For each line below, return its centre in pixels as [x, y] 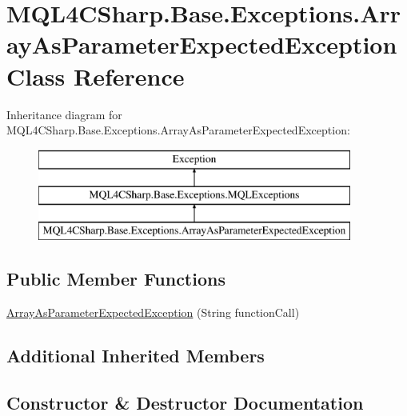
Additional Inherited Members [136, 355]
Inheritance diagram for [64, 114]
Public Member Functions [116, 279]
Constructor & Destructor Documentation [185, 402]
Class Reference [96, 76]
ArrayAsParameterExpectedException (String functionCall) [153, 312]
